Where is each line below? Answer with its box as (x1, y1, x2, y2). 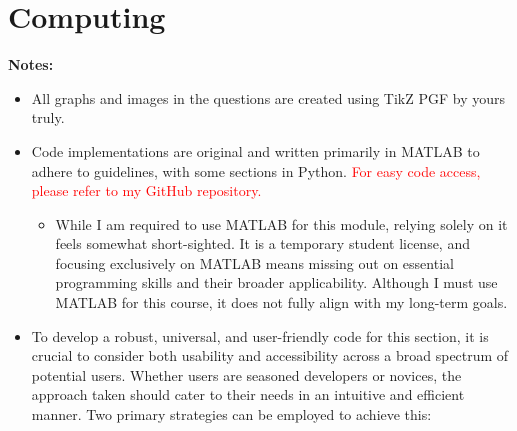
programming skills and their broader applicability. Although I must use (55, 272, 498, 293)
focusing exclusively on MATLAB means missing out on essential (55, 252, 454, 273)
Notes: (8, 54, 54, 75)
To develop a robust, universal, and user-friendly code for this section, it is (31, 325, 489, 346)
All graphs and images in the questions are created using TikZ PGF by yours (31, 87, 506, 108)
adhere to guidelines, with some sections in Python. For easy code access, (31, 160, 481, 181)
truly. (31, 107, 65, 128)
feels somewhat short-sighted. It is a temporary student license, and (55, 233, 470, 254)
